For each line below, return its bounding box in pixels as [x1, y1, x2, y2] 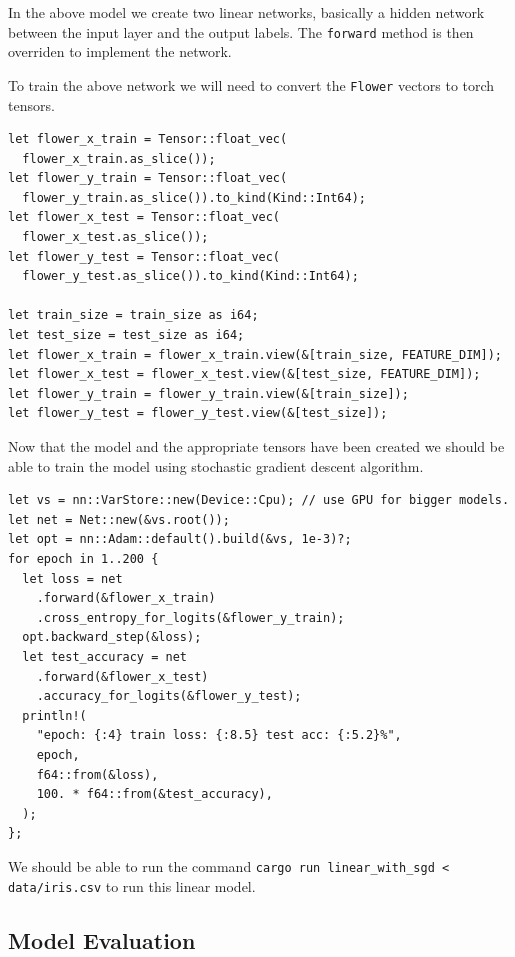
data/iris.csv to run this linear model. [8, 875, 256, 896]
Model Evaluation [8, 924, 196, 955]
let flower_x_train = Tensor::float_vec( [8, 132, 288, 147]
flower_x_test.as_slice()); [22, 230, 209, 245]
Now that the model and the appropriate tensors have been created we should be [8, 436, 505, 456]
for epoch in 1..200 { [8, 551, 159, 566]
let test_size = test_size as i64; [8, 328, 245, 343]
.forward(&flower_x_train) [36, 591, 216, 606]
